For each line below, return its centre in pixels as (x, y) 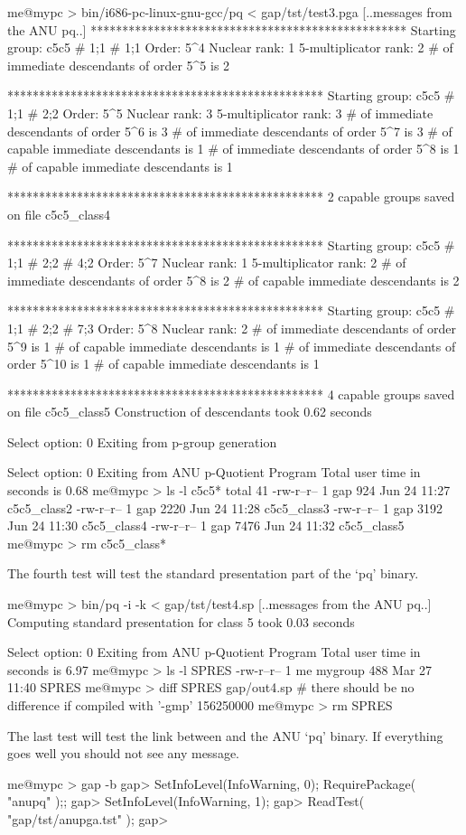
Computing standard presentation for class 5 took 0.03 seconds (181, 621)
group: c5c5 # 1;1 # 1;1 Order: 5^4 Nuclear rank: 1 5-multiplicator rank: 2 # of (230, 47)
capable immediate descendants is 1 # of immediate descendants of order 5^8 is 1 (233, 149)
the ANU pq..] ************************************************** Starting (232, 29)
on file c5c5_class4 (59, 214)
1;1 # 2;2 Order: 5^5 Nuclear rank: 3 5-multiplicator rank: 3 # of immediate (220, 113)
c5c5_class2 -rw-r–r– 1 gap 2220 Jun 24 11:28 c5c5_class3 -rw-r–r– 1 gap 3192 (225, 507)
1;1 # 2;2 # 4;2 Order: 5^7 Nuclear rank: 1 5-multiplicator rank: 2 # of (207, 263)
